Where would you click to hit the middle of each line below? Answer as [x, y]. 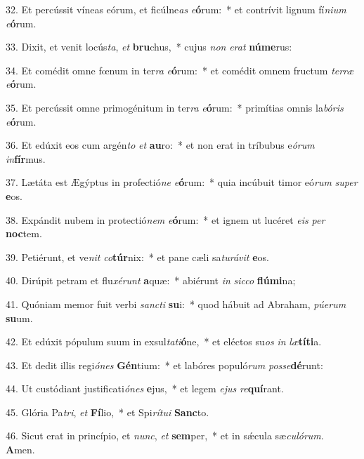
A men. [20, 450]
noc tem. [24, 233]
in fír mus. [26, 158]
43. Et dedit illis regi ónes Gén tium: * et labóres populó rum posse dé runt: [164, 365]
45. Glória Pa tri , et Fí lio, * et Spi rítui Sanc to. [108, 412]
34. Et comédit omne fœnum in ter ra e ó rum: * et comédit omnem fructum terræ [180, 70]
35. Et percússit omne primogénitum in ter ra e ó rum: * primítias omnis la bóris [175, 107]
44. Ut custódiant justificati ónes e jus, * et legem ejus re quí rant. [145, 388]
